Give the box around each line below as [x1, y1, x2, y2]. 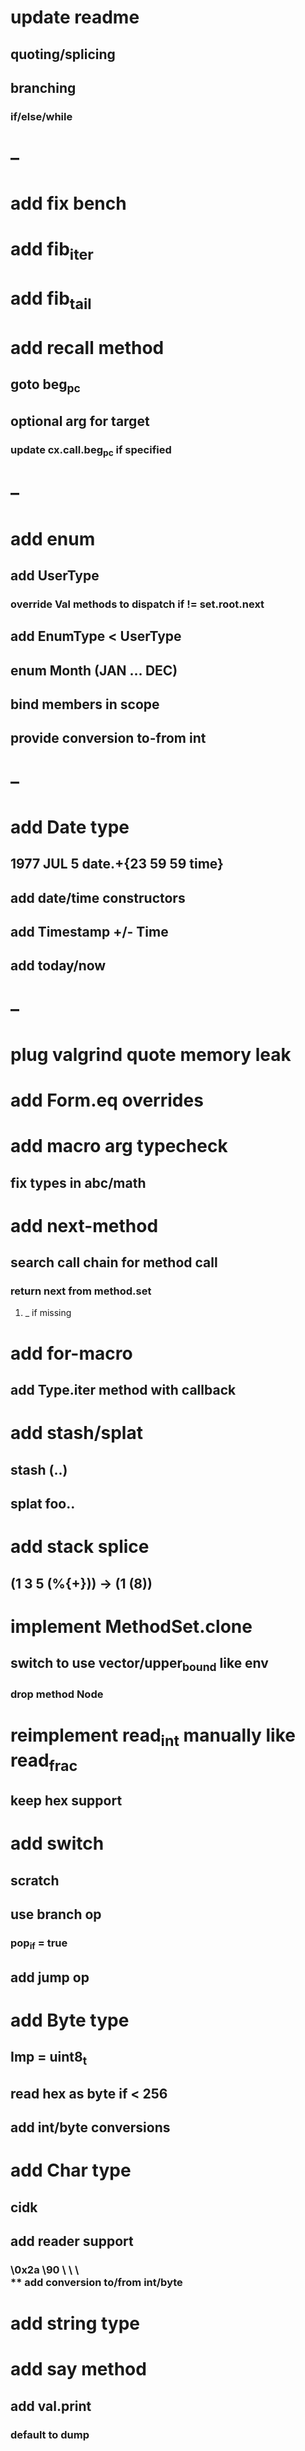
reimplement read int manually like [10, 1724, 296, 1750]
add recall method [10, 337, 165, 360]
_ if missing [24, 1307, 72, 1319]
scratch [10, 1872, 60, 1889]
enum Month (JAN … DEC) [10, 662, 178, 679]
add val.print [10, 2397, 92, 2415]
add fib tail [10, 287, 92, 313]
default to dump [10, 2427, 90, 2441]
